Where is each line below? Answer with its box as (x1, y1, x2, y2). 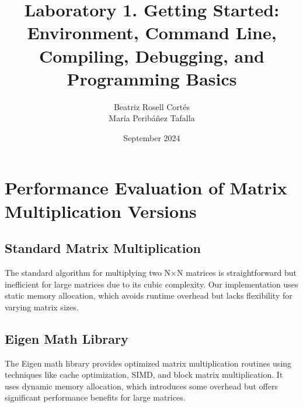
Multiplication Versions (5, 199, 197, 223)
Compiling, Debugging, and (39, 43, 264, 67)
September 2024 (123, 131, 180, 143)
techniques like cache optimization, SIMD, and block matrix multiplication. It (5, 368, 283, 381)
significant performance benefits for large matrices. (5, 391, 186, 403)
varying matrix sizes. (5, 300, 79, 313)
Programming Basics (67, 66, 237, 90)
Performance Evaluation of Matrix (5, 176, 287, 200)
